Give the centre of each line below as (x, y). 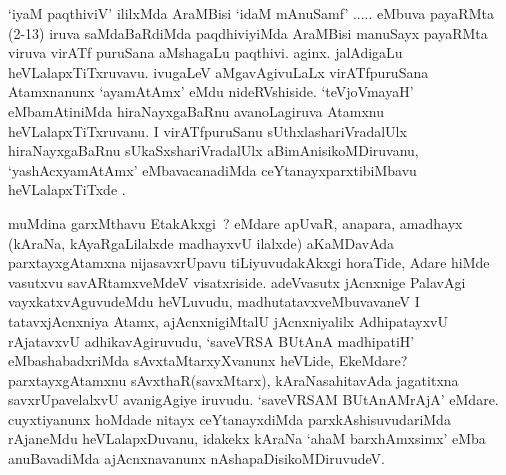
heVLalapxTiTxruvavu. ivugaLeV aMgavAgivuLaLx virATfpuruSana (218, 71)
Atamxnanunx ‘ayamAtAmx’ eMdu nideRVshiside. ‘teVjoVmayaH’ (211, 91)
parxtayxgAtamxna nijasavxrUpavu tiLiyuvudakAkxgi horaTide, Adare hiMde (249, 262)
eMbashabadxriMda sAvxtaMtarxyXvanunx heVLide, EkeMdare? (208, 360)
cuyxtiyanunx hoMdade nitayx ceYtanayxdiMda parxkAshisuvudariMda (229, 418)
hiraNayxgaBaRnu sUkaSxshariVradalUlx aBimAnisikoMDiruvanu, (213, 150)
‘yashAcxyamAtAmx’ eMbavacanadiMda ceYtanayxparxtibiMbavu (212, 169)
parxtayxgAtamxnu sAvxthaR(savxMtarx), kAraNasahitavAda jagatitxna (233, 379)
